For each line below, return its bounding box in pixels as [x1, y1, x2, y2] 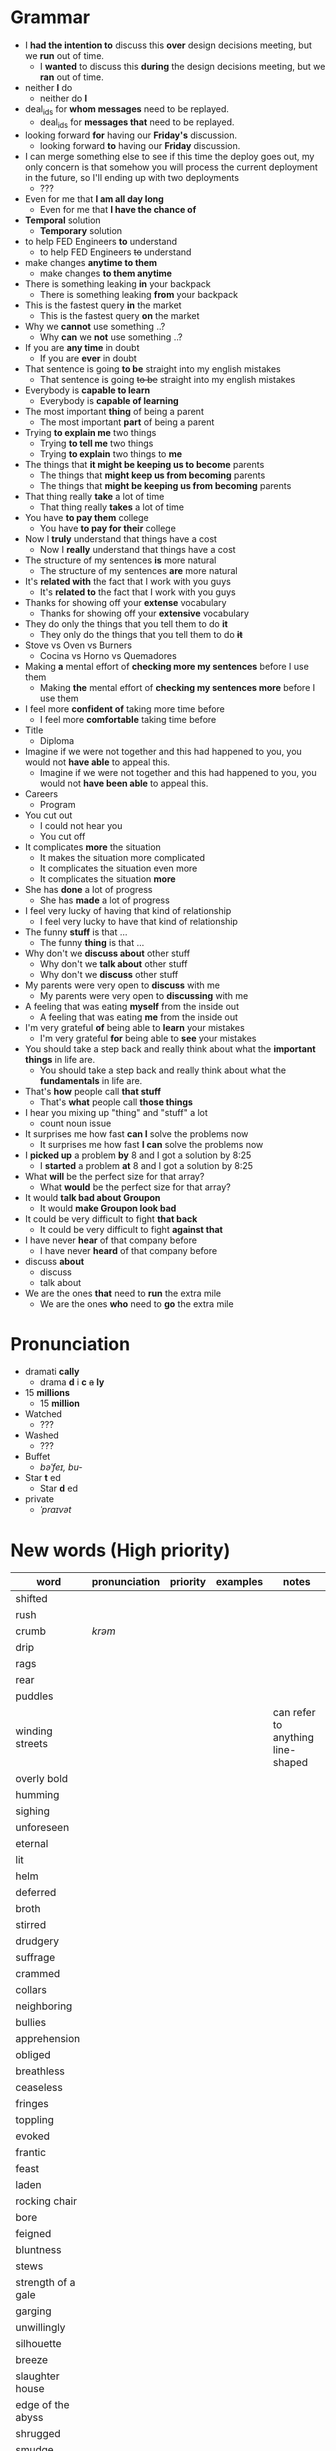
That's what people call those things [39, 1096, 193, 1108]
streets [15, 1737, 48, 1751]
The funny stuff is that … [24, 926, 128, 938]
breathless [15, 2064, 65, 2078]
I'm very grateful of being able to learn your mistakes [24, 1021, 245, 1033]
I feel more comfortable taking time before [39, 713, 217, 725]
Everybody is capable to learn [24, 384, 151, 396]
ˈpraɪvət [39, 1504, 72, 1516]
